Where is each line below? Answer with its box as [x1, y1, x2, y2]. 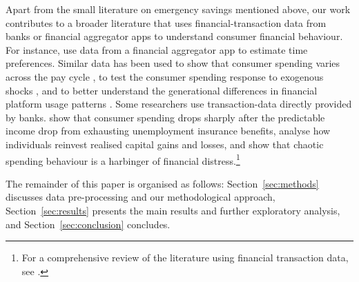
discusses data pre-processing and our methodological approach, [6, 190, 275, 204]
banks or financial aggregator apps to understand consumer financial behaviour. [6, 29, 343, 43]
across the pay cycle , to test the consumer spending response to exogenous [6, 69, 324, 83]
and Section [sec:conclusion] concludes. [6, 216, 171, 231]
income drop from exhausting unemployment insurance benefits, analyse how [6, 123, 331, 138]
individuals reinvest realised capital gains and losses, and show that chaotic [6, 137, 324, 151]
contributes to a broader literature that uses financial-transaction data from [6, 15, 327, 30]
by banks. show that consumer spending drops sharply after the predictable [6, 110, 325, 124]
